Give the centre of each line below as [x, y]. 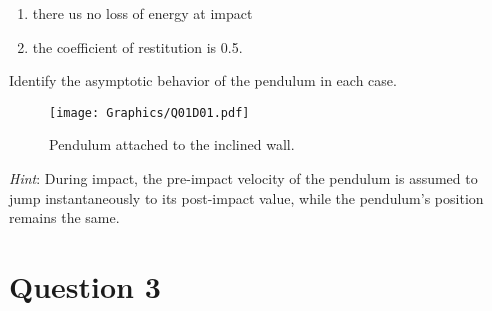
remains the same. [64, 217]
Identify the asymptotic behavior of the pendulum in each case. [203, 80]
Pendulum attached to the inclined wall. [172, 144]
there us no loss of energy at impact [142, 13]
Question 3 [85, 286]
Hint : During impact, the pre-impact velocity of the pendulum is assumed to [243, 178]
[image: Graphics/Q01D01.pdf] [149, 112]
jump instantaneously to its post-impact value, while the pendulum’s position [246, 197]
